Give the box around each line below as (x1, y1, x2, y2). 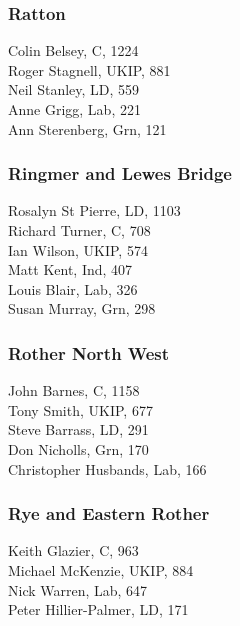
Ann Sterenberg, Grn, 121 (8, 118, 167, 139)
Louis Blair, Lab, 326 (8, 278, 138, 299)
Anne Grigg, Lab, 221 (8, 99, 141, 119)
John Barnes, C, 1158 (8, 380, 140, 401)
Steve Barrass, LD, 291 (8, 419, 149, 440)
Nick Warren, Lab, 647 (8, 579, 148, 600)
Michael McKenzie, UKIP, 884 (8, 559, 194, 580)
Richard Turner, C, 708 (8, 220, 151, 240)
